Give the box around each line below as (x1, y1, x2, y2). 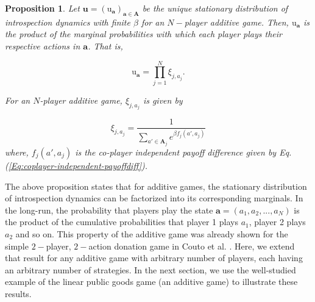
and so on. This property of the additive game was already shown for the (15, 227, 288, 240)
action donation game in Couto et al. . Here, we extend (88, 239, 295, 252)
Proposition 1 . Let (5, 2, 80, 14)
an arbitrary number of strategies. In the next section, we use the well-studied (5, 263, 296, 276)
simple (5, 239, 29, 252)
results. (5, 287, 32, 300)
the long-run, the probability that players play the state (5, 203, 213, 216)
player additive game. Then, (184, 15, 289, 28)
